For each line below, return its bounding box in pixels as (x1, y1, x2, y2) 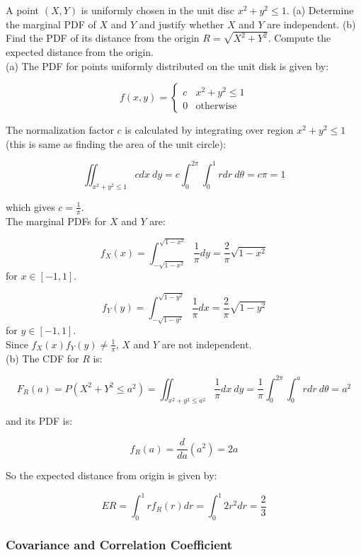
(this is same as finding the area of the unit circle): (6, 136, 227, 151)
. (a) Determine (286, 3, 354, 17)
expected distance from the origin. (6, 45, 154, 59)
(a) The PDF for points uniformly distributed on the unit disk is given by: (6, 58, 329, 73)
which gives (6, 199, 55, 214)
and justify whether (139, 16, 224, 31)
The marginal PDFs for (6, 213, 107, 228)
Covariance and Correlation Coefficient (6, 535, 233, 553)
